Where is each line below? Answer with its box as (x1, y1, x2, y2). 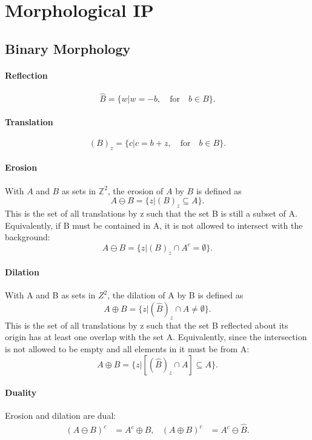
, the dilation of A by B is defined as (107, 289, 244, 301)
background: (5, 231, 50, 243)
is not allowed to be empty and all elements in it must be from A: (5, 342, 250, 355)
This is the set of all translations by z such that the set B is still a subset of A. (5, 206, 297, 219)
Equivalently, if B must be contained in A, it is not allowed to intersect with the (5, 218, 303, 231)
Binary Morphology (5, 39, 131, 57)
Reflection (5, 68, 48, 81)
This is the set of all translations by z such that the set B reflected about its (5, 318, 288, 331)
